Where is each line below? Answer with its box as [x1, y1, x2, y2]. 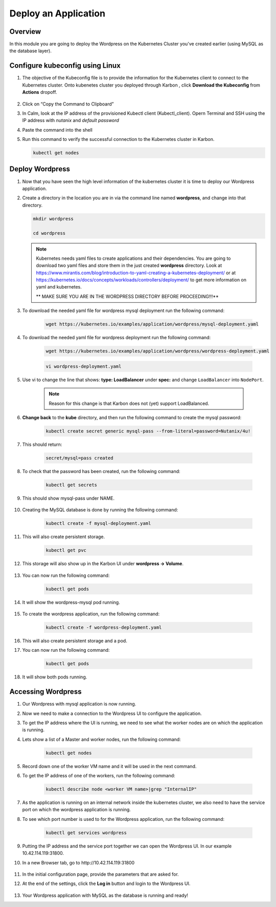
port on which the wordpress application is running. [22, 807, 131, 813]
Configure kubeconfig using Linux [9, 61, 121, 70]
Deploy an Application [9, 8, 106, 19]
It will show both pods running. [22, 674, 87, 680]
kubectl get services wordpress [45, 830, 127, 835]
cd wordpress [33, 230, 66, 236]
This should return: [22, 441, 62, 447]
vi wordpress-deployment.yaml [45, 363, 122, 369]
